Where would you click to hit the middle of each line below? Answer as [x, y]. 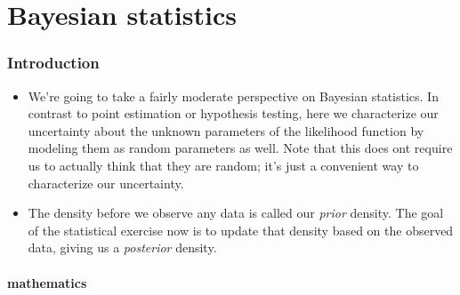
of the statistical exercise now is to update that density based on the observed [241, 230]
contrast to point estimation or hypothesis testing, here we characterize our [233, 113]
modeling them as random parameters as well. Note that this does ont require [240, 148]
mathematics [47, 282]
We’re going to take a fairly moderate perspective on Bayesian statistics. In [233, 96]
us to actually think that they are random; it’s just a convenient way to [223, 165]
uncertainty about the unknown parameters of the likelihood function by [226, 130]
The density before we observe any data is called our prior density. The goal [236, 213]
